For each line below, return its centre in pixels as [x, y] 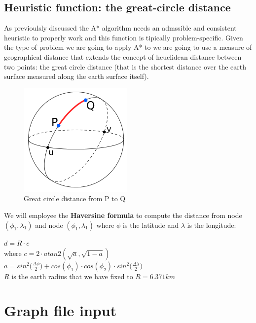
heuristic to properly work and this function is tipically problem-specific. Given [124, 37]
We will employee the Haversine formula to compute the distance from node [123, 215]
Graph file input [60, 310]
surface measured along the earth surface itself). [76, 76]
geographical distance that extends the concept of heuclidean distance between [123, 56]
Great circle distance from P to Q [75, 198]
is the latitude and [151, 225]
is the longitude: [212, 225]
